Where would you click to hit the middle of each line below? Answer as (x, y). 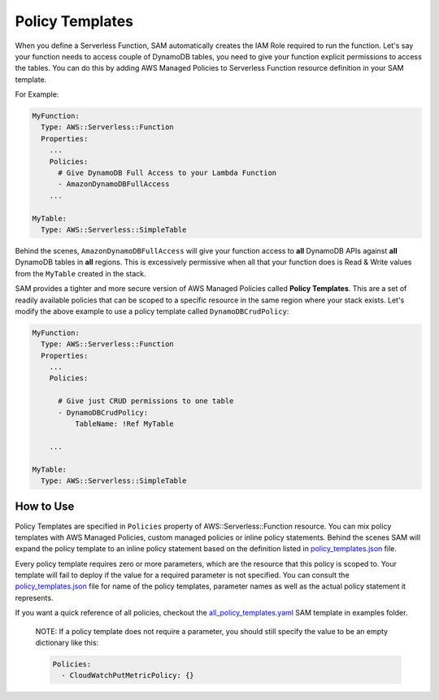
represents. (34, 598)
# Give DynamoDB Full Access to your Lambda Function (167, 173)
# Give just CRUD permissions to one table (146, 401)
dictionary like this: (67, 643)
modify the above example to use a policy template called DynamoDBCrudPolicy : (152, 311)
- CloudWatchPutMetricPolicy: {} (128, 676)
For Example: (37, 94)
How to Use (45, 507)
